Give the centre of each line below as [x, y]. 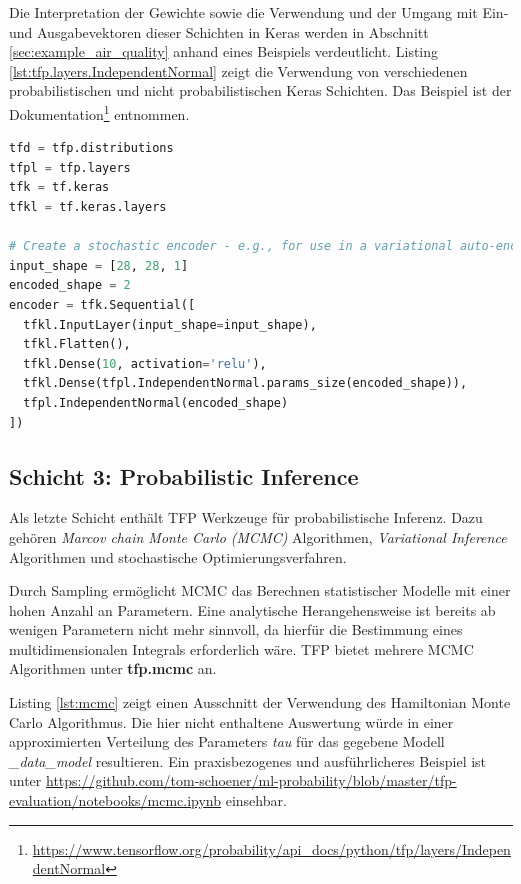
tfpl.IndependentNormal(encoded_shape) [156, 402]
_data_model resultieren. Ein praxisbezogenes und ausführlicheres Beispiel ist [248, 760]
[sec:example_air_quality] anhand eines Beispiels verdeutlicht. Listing [224, 51]
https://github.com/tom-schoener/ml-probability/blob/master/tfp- [251, 780]
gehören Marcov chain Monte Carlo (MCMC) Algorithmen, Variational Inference [258, 536]
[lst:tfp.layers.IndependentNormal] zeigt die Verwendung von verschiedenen [238, 70]
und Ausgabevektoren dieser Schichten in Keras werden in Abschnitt [219, 31]
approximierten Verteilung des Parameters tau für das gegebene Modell [227, 741]
